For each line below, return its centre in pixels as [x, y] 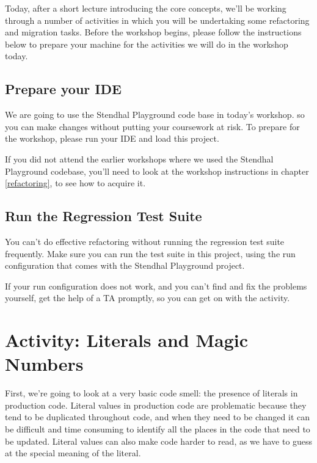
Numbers [44, 364]
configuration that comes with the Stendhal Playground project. [125, 265]
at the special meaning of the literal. [73, 453]
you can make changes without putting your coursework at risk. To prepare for [152, 126]
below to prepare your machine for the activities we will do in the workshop [147, 44]
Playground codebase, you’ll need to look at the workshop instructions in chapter [157, 171]
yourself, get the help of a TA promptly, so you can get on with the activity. [148, 298]
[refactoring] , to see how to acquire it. [75, 183]
